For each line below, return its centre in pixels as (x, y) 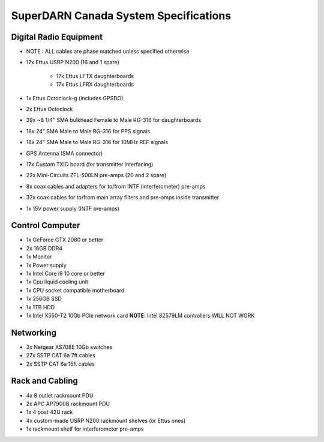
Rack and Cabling (44, 381)
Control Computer (46, 226)
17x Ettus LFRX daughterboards (95, 85)
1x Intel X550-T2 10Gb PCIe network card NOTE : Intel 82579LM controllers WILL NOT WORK (140, 315)
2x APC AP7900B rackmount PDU (68, 404)
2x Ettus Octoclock (49, 109)
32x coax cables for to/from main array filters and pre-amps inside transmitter (122, 198)
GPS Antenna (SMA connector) (64, 153)
